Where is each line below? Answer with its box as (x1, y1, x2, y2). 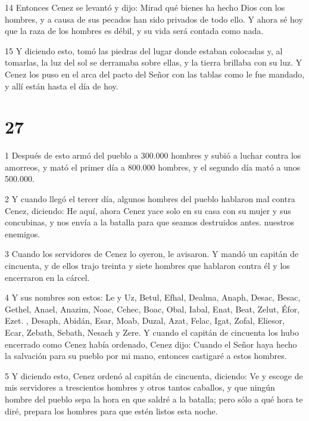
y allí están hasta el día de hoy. (5, 79, 118, 92)
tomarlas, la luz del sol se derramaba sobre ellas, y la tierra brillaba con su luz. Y (5, 56, 302, 69)
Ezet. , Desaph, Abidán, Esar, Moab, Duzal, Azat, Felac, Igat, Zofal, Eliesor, (5, 314, 285, 327)
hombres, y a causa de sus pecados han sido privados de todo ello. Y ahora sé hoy (5, 13, 303, 25)
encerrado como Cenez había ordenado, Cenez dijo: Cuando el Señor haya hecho (5, 338, 297, 350)
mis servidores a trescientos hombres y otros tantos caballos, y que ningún (5, 381, 275, 394)
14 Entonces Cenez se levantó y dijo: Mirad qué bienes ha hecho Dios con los (5, 1, 285, 13)
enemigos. (5, 227, 40, 240)
